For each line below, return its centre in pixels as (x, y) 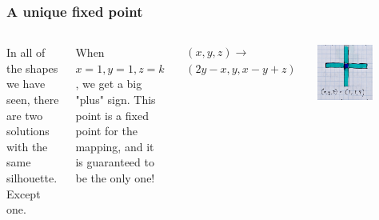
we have (26, 84)
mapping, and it (115, 146)
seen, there (33, 99)
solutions (28, 131)
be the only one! (115, 177)
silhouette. (32, 177)
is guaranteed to (115, 162)
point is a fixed (112, 115)
